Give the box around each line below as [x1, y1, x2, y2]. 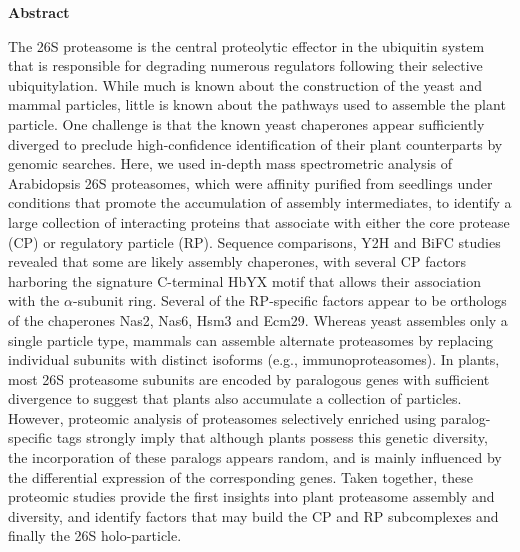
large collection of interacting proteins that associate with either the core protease [8, 211, 510, 232]
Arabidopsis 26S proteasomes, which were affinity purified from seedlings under [8, 172, 493, 193]
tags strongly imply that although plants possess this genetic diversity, [56, 427, 488, 448]
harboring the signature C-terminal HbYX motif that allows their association [8, 270, 482, 291]
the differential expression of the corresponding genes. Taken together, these [8, 466, 473, 487]
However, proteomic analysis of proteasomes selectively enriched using [8, 407, 436, 428]
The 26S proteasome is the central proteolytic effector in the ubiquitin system [8, 35, 485, 56]
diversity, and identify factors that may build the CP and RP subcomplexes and [8, 505, 499, 526]
